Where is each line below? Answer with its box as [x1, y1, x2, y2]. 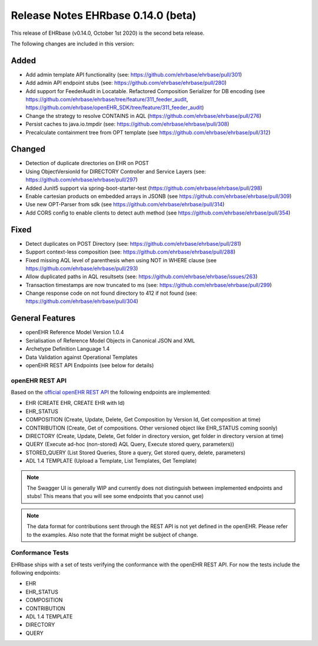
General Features [11, 313, 76, 324]
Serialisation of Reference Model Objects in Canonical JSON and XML [25, 337, 196, 344]
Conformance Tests [11, 549, 69, 557]
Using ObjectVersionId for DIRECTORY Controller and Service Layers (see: [25, 168, 206, 175]
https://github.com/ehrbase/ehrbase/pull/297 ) [25, 176, 138, 183]
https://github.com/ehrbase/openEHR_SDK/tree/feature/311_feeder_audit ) [25, 104, 204, 111]
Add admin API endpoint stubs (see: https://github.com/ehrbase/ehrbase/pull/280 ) [25, 80, 227, 87]
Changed [11, 144, 45, 154]
